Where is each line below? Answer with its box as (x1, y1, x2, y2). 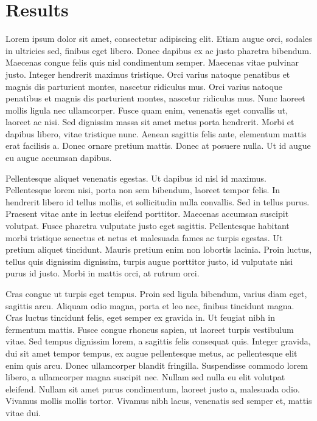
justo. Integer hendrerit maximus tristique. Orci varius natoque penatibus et (5, 67, 290, 80)
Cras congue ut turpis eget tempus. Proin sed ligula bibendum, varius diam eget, (5, 287, 307, 299)
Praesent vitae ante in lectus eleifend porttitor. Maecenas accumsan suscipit (5, 207, 289, 220)
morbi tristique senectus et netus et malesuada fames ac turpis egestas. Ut (5, 231, 283, 244)
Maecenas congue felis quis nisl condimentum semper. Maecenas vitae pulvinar (5, 56, 299, 69)
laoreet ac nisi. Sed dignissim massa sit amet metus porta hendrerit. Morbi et (5, 115, 294, 128)
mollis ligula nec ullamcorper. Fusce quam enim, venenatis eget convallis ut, (5, 103, 288, 116)
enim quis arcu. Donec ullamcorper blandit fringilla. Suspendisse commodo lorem (5, 358, 308, 371)
